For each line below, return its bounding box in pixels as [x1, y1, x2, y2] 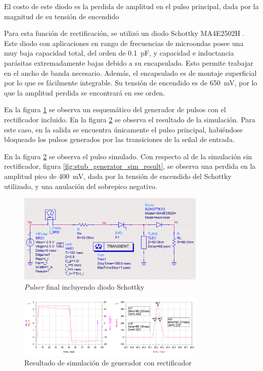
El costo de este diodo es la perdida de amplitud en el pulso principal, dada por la [4, 1, 259, 11]
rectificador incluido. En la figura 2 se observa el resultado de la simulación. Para [4, 114, 255, 124]
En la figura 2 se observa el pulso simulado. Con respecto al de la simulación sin [4, 151, 252, 161]
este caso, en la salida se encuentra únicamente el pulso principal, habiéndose [4, 124, 243, 134]
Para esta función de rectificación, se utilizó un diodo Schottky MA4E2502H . [4, 28, 245, 38]
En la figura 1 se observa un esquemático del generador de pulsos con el [4, 104, 226, 115]
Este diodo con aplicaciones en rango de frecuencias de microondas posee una [4, 37, 244, 48]
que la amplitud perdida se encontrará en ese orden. [4, 87, 165, 98]
